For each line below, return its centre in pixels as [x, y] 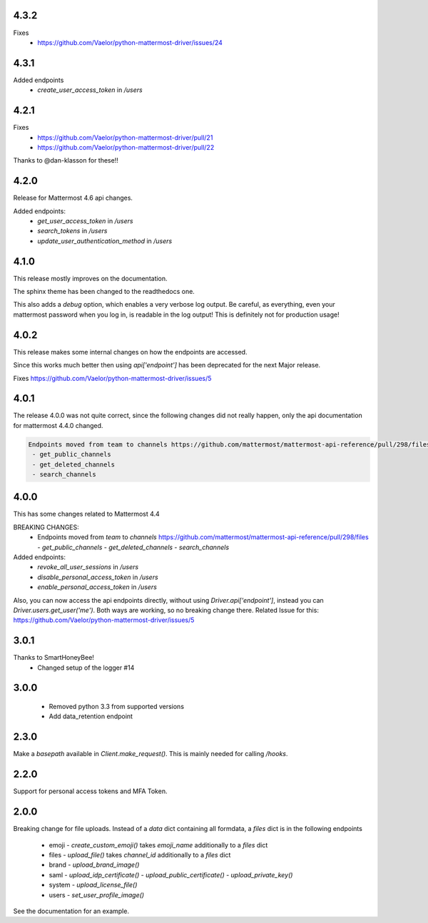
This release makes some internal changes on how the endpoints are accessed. [130, 352]
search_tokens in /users [72, 231]
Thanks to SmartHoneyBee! [53, 658]
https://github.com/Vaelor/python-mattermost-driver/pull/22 [126, 147]
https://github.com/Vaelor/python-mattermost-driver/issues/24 [130, 42]
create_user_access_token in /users [90, 90]
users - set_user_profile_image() [97, 894]
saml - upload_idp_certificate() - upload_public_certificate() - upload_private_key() [171, 874]
